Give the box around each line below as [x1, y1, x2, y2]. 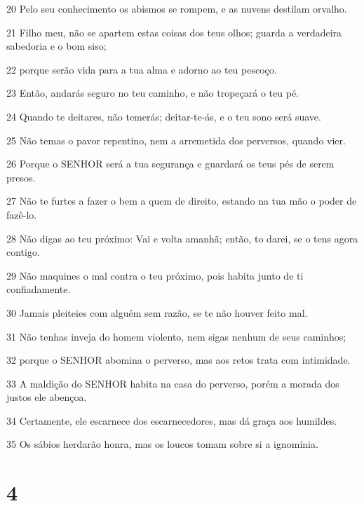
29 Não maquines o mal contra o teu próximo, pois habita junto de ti [6, 268, 304, 282]
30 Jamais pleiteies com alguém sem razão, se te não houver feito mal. [6, 305, 308, 320]
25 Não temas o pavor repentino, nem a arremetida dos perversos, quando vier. [6, 132, 346, 147]
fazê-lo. [6, 207, 37, 221]
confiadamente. [6, 282, 71, 296]
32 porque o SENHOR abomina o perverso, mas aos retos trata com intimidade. [6, 353, 351, 367]
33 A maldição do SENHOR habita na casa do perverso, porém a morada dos [6, 376, 339, 390]
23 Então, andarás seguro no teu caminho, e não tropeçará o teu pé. [6, 86, 299, 100]
